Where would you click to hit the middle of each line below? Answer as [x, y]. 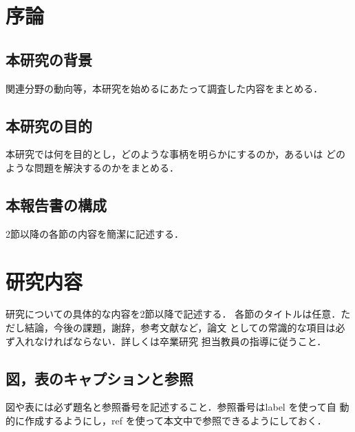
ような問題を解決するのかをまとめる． [92, 167]
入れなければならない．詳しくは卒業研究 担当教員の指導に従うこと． [171, 341]
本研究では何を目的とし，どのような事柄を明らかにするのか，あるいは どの [175, 154]
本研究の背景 [49, 59]
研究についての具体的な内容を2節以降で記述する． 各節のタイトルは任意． [173, 314]
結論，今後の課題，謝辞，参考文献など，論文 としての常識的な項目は [180, 328]
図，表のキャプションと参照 [99, 378]
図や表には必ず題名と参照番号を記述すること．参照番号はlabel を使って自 [171, 407]
